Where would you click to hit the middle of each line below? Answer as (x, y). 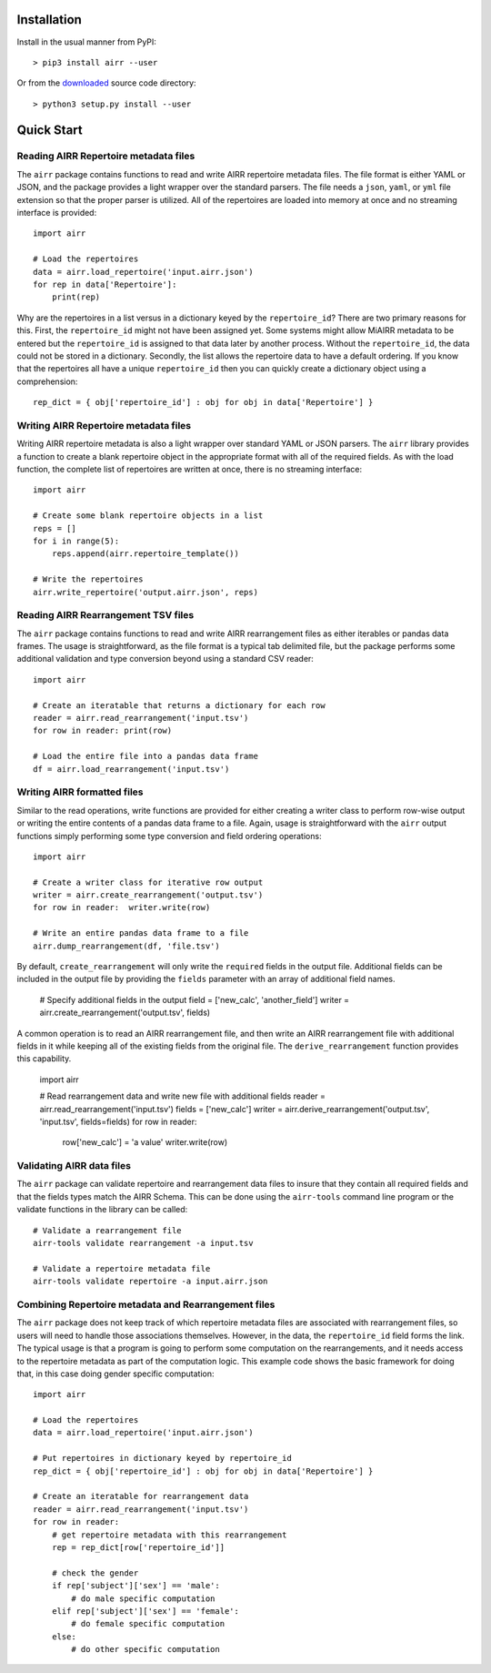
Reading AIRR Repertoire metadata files (106, 157)
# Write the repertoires (88, 579)
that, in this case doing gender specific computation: (115, 1374)
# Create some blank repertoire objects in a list (148, 516)
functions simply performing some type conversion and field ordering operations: (169, 836)
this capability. (44, 1059)
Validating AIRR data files (74, 1166)
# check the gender (95, 1573)
